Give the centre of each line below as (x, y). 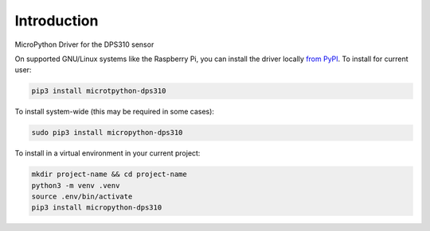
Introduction (57, 21)
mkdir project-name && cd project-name (109, 174)
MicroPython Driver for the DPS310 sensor (84, 44)
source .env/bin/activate (82, 197)
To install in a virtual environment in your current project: (107, 153)
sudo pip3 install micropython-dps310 (107, 133)
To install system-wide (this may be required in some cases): (115, 112)
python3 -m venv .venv (76, 185)
